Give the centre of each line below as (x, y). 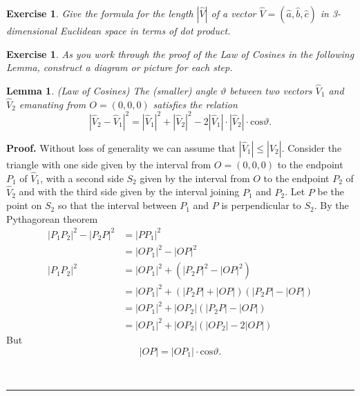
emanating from (53, 104)
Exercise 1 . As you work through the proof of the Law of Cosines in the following (180, 53)
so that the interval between (117, 205)
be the (331, 191)
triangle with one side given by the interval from (109, 164)
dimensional (31, 30)
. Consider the (312, 147)
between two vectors (271, 90)
